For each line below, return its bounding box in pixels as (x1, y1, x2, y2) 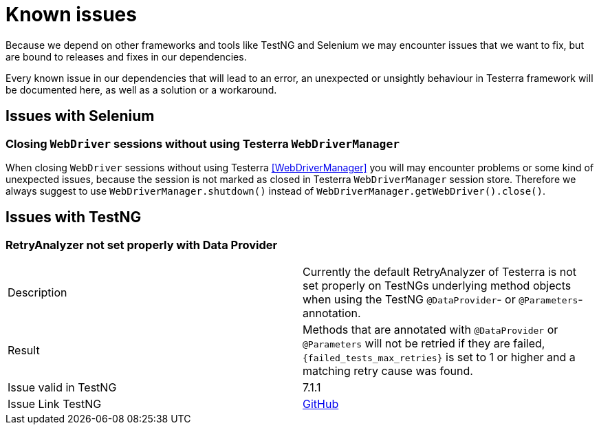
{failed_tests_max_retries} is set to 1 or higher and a (303, 350, 576, 365)
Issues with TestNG (6, 208, 142, 226)
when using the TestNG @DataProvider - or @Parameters (303, 292, 578, 307)
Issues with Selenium (6, 107, 155, 125)
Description (8, 286, 67, 300)
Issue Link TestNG (8, 397, 102, 411)
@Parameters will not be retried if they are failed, (303, 336, 545, 351)
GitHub (303, 397, 339, 411)
